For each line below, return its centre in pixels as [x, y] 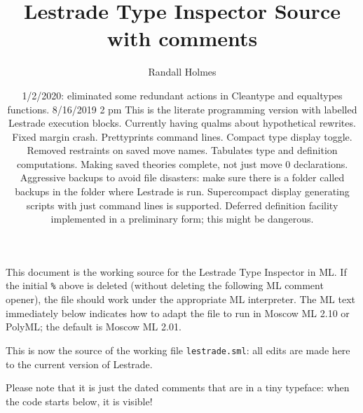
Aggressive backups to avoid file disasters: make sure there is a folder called [182, 177]
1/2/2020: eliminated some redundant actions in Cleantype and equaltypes [182, 95]
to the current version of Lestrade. [79, 364]
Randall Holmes [182, 72]
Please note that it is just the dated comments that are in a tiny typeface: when [178, 387]
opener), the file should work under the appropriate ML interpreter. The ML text [180, 299]
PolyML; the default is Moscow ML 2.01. [94, 327]
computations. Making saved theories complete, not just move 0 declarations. [182, 163]
